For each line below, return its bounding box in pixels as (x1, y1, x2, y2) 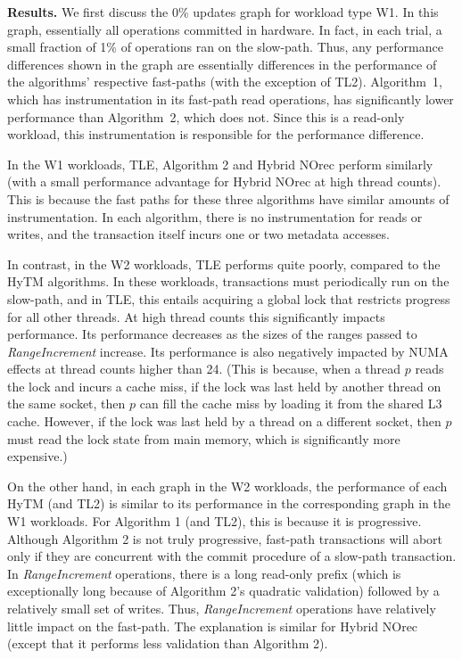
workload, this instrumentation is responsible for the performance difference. (7, 125, 425, 144)
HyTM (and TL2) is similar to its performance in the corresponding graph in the (7, 494, 450, 513)
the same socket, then (7, 394, 126, 413)
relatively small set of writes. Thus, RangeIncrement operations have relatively (7, 599, 436, 617)
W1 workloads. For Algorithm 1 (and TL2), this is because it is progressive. (7, 512, 422, 531)
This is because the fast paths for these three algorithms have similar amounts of (7, 189, 450, 208)
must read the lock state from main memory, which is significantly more (7, 429, 400, 448)
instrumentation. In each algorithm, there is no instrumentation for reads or (7, 207, 423, 226)
